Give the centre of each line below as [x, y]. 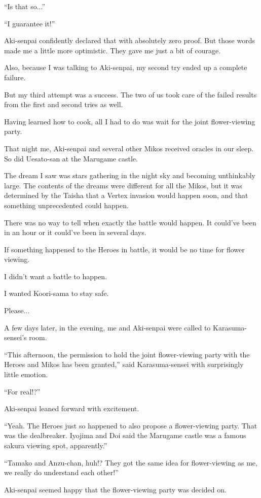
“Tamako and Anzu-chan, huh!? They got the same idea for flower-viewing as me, [131, 462]
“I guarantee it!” [30, 23]
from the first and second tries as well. [64, 104]
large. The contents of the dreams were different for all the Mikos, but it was [123, 185]
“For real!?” [22, 391]
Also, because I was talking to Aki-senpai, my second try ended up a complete [126, 67]
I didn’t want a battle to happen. [56, 276]
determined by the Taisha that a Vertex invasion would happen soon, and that [126, 195]
